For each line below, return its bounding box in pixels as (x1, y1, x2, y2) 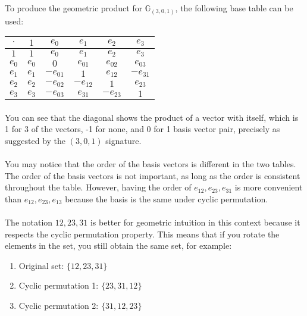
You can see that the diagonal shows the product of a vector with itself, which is (5, 111, 299, 123)
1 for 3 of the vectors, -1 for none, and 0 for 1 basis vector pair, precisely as (5, 123, 280, 135)
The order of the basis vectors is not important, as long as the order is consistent (5, 169, 300, 182)
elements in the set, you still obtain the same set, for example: (5, 239, 232, 252)
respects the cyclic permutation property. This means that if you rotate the (5, 227, 280, 240)
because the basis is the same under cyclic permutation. (65, 192, 268, 205)
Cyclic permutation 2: (18, 299, 99, 312)
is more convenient (234, 181, 303, 193)
